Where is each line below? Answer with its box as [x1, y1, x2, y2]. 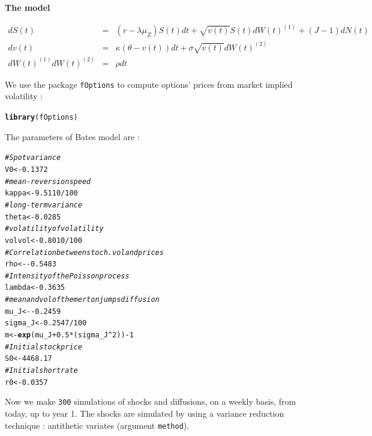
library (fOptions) [5, 113, 78, 122]
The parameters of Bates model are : [5, 130, 140, 143]
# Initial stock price [5, 342, 82, 351]
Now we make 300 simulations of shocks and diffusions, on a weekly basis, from [5, 395, 296, 408]
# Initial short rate [5, 366, 78, 375]
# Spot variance [5, 153, 61, 162]
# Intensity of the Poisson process [5, 271, 130, 280]
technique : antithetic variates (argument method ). [5, 419, 190, 431]
